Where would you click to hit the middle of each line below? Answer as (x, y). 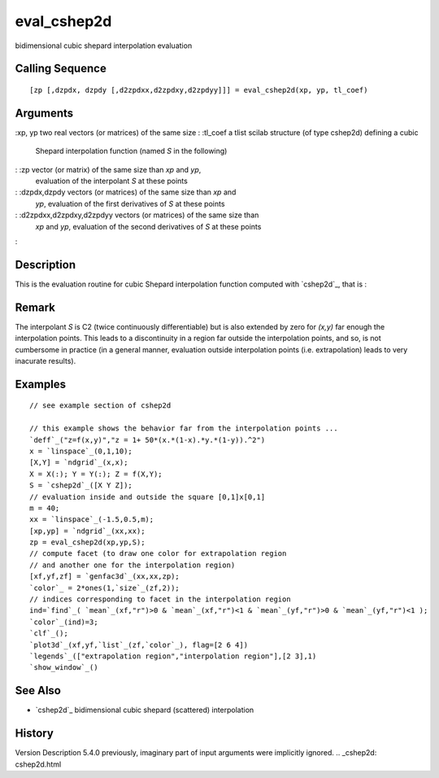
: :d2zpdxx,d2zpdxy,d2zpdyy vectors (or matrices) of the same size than (137, 215)
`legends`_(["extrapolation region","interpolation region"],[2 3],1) (173, 656)
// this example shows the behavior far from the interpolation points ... (184, 428)
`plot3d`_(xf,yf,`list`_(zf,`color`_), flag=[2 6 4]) (139, 645)
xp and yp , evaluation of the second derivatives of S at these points (148, 226)
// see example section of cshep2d (100, 406)
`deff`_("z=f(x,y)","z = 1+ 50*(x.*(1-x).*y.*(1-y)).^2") (148, 440)
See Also (38, 691)
